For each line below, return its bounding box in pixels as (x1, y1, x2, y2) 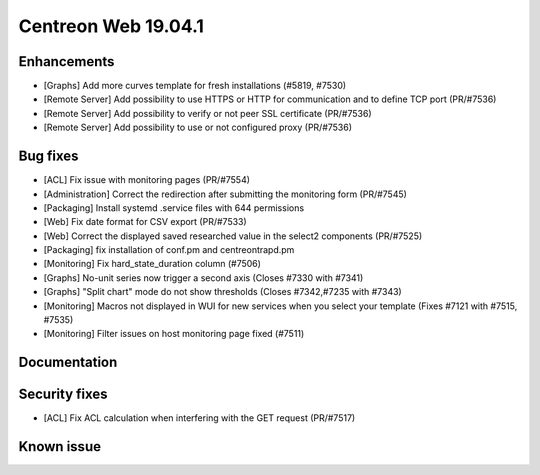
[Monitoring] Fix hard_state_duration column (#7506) (43, 258, 262, 270)
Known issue (18, 438, 102, 455)
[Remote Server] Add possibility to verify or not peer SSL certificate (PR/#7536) (43, 107, 372, 119)
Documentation (18, 354, 118, 371)
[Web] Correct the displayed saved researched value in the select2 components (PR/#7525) (43, 230, 423, 242)
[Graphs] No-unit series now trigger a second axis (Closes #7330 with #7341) (43, 271, 364, 284)
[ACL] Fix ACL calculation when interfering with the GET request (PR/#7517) (43, 412, 356, 424)
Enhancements (18, 53, 115, 70)
